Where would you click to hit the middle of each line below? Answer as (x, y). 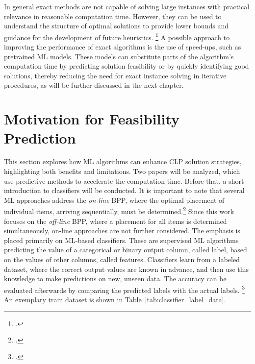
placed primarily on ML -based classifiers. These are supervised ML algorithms (121, 240)
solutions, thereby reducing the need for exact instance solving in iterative (115, 75)
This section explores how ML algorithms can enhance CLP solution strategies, (123, 161)
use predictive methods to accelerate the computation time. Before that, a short (124, 181)
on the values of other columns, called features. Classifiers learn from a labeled (122, 259)
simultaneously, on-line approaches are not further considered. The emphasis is (122, 231)
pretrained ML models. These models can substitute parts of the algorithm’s (119, 56)
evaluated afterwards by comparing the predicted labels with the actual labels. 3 (125, 289)
